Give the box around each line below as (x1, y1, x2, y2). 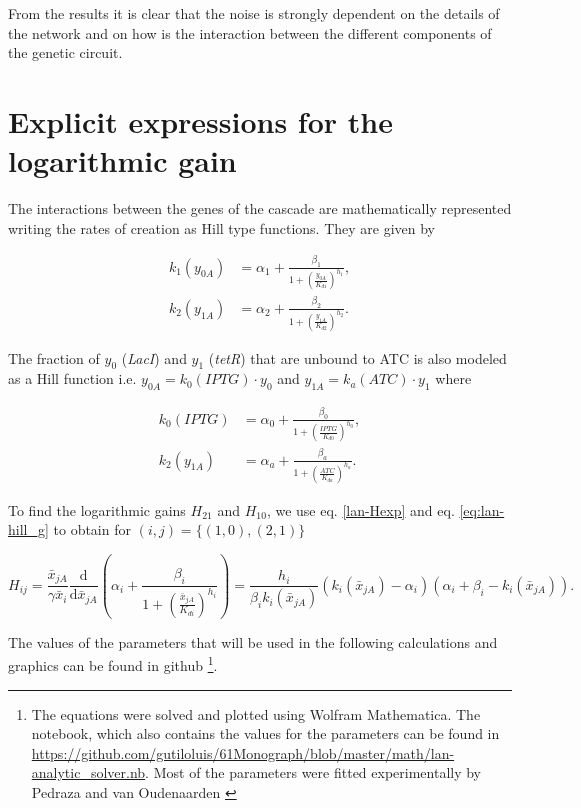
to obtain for (53, 519, 131, 540)
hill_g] (8, 519, 49, 540)
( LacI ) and (121, 347, 187, 368)
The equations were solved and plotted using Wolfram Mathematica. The (31, 703, 481, 724)
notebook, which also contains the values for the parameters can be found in (31, 723, 500, 744)
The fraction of (8, 347, 100, 368)
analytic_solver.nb (31, 762, 146, 783)
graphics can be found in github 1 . (8, 652, 218, 675)
